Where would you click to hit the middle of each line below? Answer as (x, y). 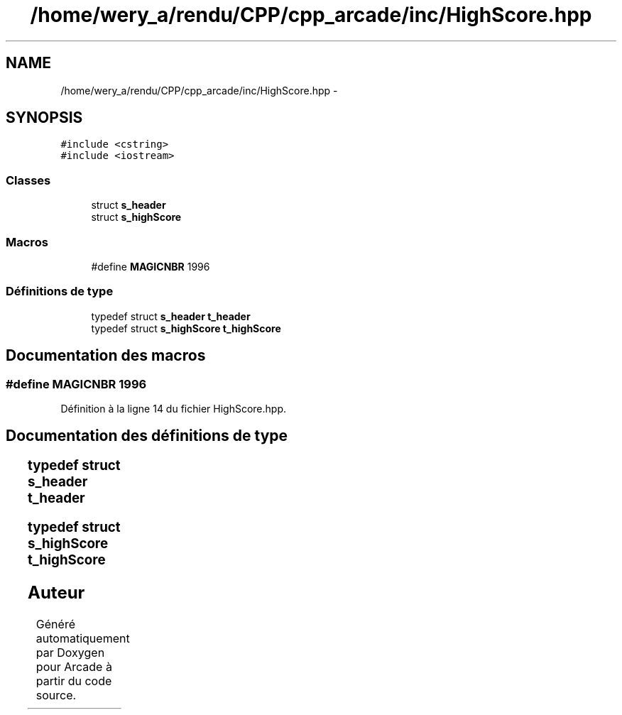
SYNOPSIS (44, 118)
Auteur (56, 593)
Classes (28, 180)
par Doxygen (70, 653)
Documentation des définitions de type (147, 436)
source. (56, 695)
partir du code (74, 681)
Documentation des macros (106, 356)
